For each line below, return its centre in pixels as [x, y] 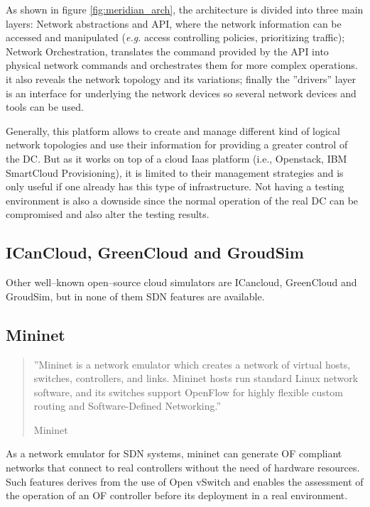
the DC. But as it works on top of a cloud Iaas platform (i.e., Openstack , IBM [176, 158]
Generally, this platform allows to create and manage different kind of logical [173, 130]
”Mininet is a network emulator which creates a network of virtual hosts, [192, 364]
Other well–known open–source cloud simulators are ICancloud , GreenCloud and [181, 282]
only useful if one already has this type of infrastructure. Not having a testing [175, 186]
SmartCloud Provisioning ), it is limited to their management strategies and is [175, 172]
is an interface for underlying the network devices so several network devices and [181, 93]
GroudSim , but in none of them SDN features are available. [135, 296]
